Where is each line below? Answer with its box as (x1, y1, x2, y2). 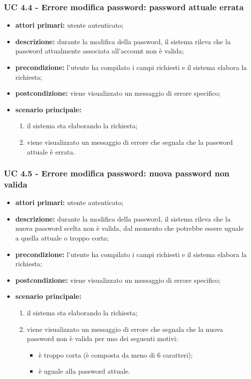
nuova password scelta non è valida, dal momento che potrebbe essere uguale (15, 223, 244, 233)
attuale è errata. (27, 146, 75, 156)
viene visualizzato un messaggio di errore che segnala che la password (27, 137, 233, 147)
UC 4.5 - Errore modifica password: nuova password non (4, 167, 230, 179)
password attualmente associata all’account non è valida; (15, 46, 184, 56)
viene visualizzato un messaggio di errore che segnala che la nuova (27, 324, 223, 334)
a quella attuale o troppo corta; (15, 233, 109, 243)
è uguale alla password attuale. (38, 366, 131, 376)
